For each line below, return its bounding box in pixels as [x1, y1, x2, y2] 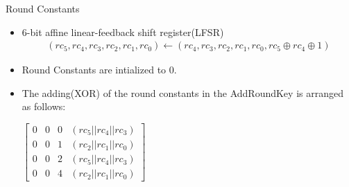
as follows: [22, 99, 66, 114]
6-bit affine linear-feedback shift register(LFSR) [22, 24, 224, 39]
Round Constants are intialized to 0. [22, 62, 177, 77]
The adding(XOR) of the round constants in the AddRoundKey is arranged [22, 85, 343, 100]
